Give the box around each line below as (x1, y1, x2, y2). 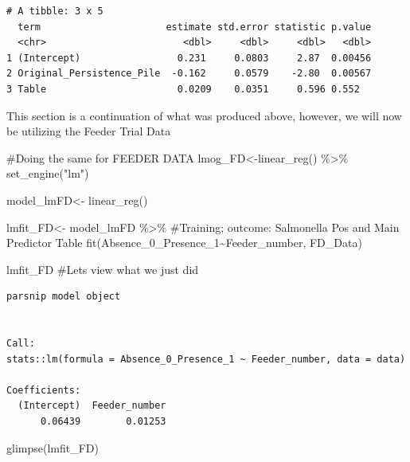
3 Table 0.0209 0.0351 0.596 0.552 (6, 83, 360, 95)
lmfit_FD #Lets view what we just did (6, 260, 199, 277)
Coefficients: (6, 384, 81, 396)
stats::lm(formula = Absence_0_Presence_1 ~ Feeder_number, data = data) (6, 353, 406, 365)
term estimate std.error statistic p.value (18, 21, 372, 33)
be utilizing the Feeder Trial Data (6, 123, 171, 139)
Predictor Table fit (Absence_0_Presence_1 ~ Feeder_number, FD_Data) (6, 234, 362, 251)
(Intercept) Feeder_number (18, 400, 166, 412)
